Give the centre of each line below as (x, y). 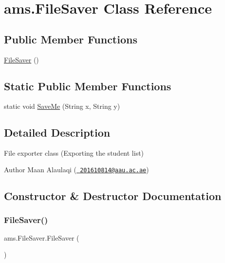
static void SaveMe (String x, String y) (62, 106)
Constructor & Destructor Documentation (113, 195)
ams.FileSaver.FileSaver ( (42, 238)
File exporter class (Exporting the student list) (74, 153)
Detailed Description (57, 132)
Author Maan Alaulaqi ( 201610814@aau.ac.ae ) (76, 169)
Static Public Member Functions (88, 86)
